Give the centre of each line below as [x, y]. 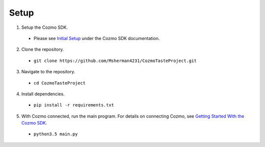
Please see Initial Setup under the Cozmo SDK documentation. [97, 38]
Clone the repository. [42, 49]
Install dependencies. [43, 94]
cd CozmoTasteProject [60, 83]
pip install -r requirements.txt [74, 105]
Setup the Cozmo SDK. [45, 27]
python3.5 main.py [56, 134]
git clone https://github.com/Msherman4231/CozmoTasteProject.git [115, 61]
